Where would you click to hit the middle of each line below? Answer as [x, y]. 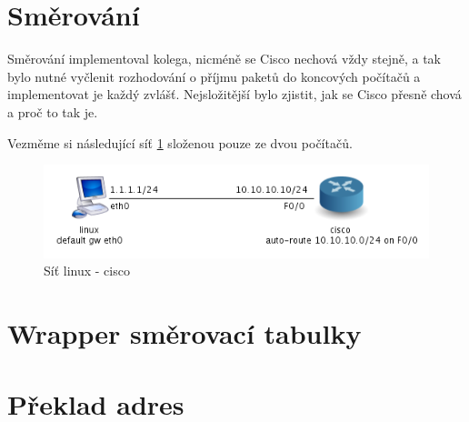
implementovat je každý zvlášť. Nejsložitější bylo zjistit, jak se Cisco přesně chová [234, 94]
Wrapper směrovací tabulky [185, 333]
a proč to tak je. [53, 111]
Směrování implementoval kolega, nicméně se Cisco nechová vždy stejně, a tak [224, 59]
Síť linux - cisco [87, 271]
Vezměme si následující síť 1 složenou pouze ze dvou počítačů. [180, 142]
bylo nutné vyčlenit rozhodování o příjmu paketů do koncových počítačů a [214, 76]
